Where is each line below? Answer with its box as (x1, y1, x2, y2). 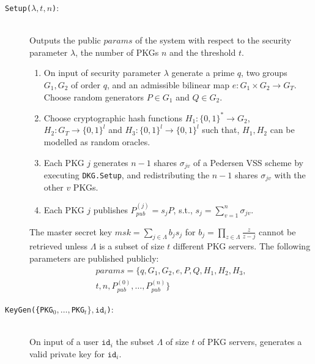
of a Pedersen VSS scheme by (193, 156, 303, 169)
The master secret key (29, 225, 113, 238)
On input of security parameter (43, 66, 161, 79)
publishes (93, 203, 128, 216)
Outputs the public (29, 34, 101, 47)
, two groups (241, 66, 287, 79)
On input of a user (29, 335, 99, 348)
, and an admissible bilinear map (106, 78, 230, 91)
